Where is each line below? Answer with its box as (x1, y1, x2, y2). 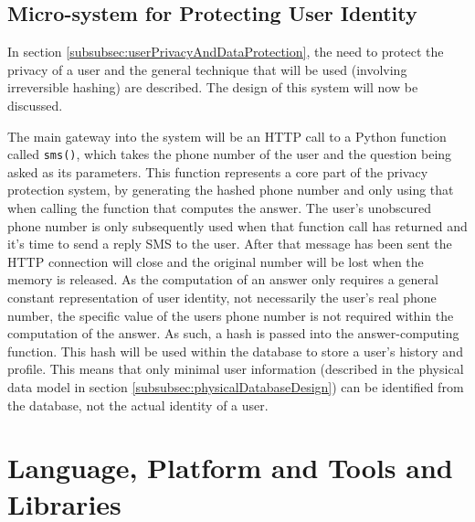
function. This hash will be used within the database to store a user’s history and (7, 341, 463, 360)
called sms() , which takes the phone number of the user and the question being (7, 144, 452, 164)
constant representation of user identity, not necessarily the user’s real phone (7, 287, 437, 306)
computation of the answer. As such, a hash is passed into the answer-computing (7, 324, 459, 343)
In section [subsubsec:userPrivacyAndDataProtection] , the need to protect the (7, 42, 444, 61)
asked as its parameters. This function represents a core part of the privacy (7, 162, 428, 181)
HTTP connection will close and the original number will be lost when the (7, 251, 424, 271)
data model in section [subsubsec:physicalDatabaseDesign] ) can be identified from (7, 377, 464, 396)
